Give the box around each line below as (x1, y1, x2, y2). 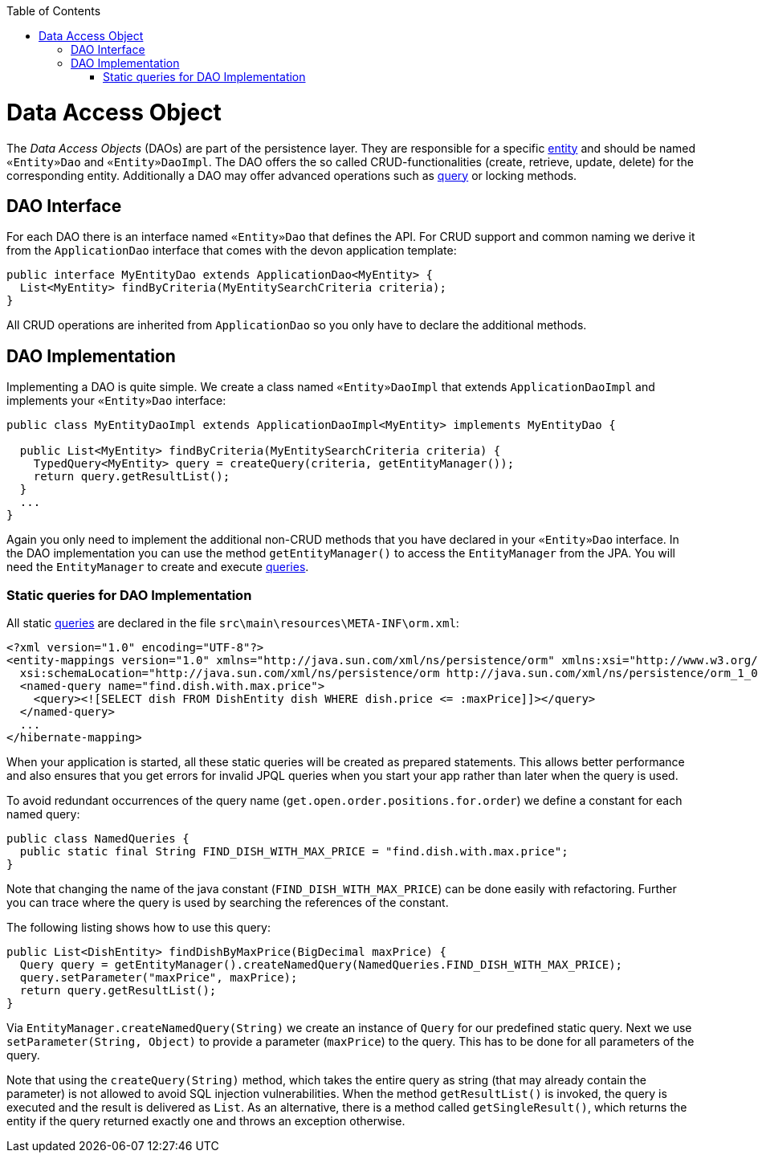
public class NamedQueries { (6, 831, 189, 845)
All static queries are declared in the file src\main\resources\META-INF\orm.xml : (6, 615, 459, 630)
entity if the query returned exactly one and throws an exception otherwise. (6, 1113, 405, 1128)
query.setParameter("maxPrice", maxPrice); (19, 970, 298, 984)
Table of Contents (6, 4, 101, 18)
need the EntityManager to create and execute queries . (6, 560, 309, 574)
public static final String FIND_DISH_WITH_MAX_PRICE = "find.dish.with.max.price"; (19, 844, 568, 858)
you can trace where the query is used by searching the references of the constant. (6, 895, 449, 909)
